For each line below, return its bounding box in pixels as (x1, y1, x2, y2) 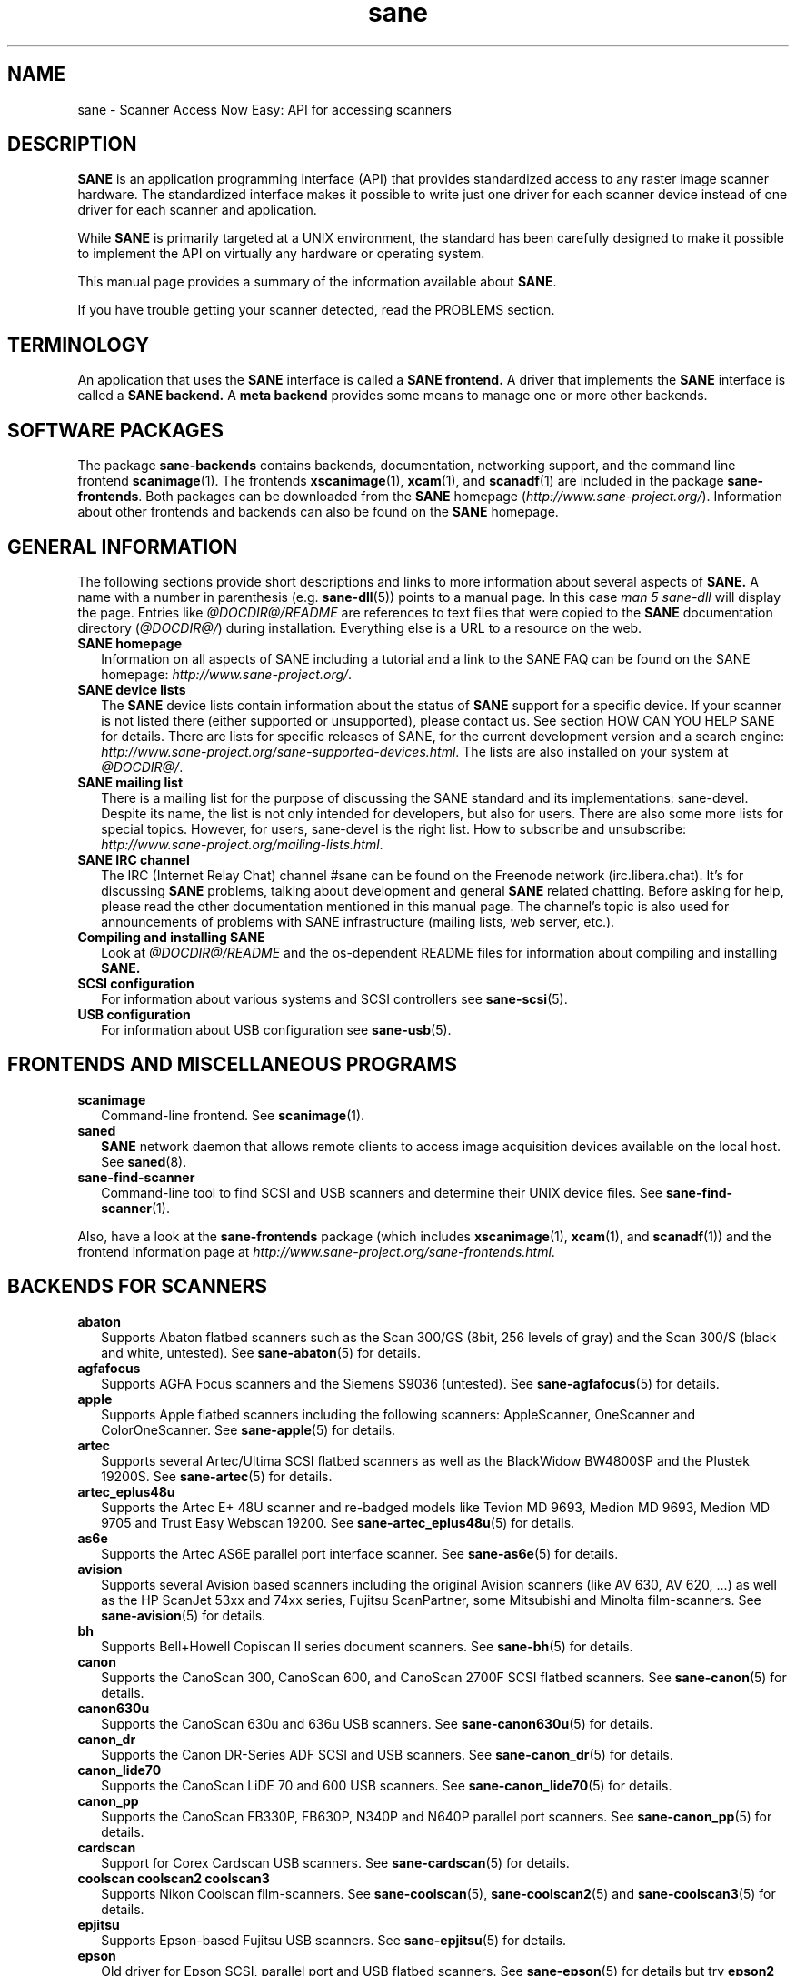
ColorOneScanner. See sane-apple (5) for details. (101, 1421, 396, 1438)
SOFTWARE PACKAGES (7, 418, 224, 442)
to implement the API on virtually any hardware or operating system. (77, 246, 485, 262)
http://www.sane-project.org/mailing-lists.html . (101, 836, 383, 852)
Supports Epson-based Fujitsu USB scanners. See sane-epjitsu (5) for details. (101, 1931, 566, 1948)
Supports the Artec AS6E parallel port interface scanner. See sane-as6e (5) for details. (101, 1545, 619, 1561)
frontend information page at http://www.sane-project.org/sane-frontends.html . (77, 1243, 555, 1259)
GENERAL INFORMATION (7, 535, 238, 558)
